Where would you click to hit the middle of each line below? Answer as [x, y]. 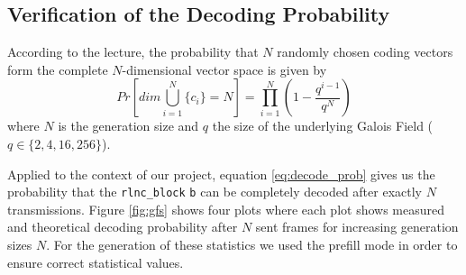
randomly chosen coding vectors [365, 52]
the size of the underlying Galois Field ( [323, 126]
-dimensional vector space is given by [224, 69]
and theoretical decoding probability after [123, 227]
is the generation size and [128, 126]
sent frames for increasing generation [357, 227]
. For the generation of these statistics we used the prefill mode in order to [252, 245]
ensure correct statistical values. [96, 262]
